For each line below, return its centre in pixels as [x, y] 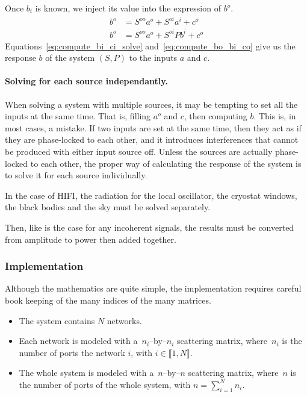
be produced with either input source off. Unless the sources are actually [139, 152]
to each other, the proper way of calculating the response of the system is [166, 163]
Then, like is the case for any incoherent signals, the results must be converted [150, 227]
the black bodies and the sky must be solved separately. [108, 207]
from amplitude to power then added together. [91, 239]
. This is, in [275, 116]
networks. [124, 320]
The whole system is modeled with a [86, 373]
